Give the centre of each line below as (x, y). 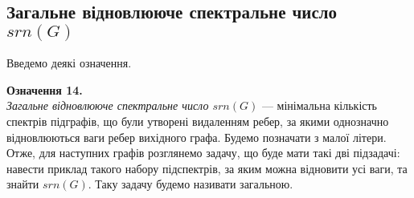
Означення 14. (45, 89)
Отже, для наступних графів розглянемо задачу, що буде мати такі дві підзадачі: (203, 153)
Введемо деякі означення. (69, 63)
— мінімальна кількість (319, 105)
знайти (23, 184)
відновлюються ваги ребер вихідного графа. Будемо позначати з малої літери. (197, 137)
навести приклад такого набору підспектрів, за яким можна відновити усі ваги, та (207, 168)
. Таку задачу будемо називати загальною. (191, 184)
